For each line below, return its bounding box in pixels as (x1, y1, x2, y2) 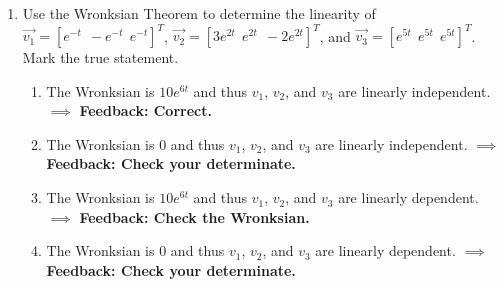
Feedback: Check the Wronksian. (79, 206, 310, 227)
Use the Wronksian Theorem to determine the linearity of (22, 3, 376, 23)
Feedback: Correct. (79, 100, 212, 121)
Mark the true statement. (22, 47, 179, 68)
